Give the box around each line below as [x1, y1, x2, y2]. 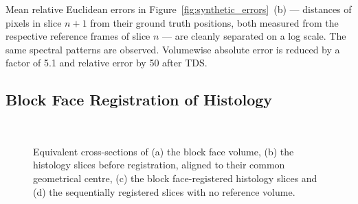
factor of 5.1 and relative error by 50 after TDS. [5, 55, 208, 70]
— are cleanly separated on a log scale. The [162, 29, 346, 43]
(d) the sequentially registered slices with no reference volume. [33, 184, 295, 199]
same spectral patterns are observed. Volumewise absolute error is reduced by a [5, 42, 340, 56]
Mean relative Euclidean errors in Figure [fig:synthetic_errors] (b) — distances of [5, 2, 352, 16]
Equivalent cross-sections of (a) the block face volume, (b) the [33, 144, 294, 158]
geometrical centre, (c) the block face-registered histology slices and [33, 170, 317, 185]
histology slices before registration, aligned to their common [33, 157, 285, 172]
